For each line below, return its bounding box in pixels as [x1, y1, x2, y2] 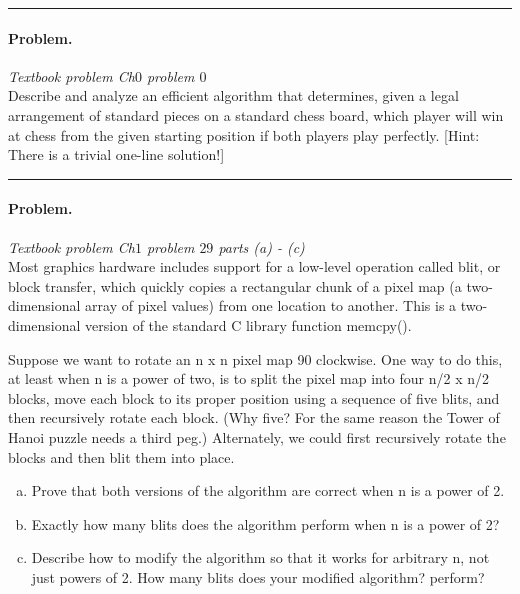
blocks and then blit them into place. [8, 446, 235, 467]
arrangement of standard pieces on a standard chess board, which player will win [8, 104, 504, 125]
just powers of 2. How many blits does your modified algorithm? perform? [31, 566, 485, 587]
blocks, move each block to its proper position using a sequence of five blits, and [8, 387, 500, 408]
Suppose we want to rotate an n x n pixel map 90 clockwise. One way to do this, [8, 348, 503, 369]
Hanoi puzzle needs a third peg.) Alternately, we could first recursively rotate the [8, 426, 506, 447]
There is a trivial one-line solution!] [8, 144, 225, 165]
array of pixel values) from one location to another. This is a [85, 295, 457, 316]
